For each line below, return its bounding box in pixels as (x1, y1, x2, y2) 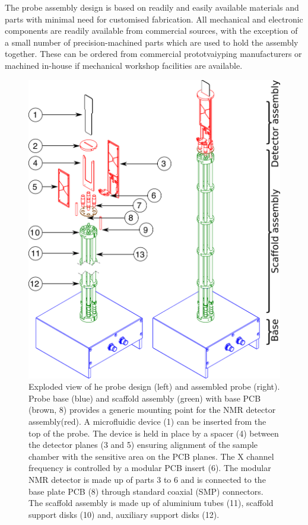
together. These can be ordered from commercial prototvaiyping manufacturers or (5, 47, 302, 60)
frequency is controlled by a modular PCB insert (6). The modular (28, 462, 271, 474)
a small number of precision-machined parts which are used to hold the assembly (5, 36, 299, 48)
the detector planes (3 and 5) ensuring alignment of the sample (28, 438, 258, 451)
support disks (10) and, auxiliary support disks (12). (28, 508, 220, 520)
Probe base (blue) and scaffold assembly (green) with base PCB (28, 392, 261, 404)
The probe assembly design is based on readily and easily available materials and (5, 1, 299, 13)
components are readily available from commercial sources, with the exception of (5, 24, 298, 37)
